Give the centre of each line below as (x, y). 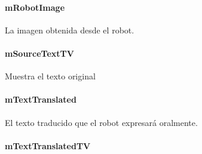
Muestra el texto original (50, 76)
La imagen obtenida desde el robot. (70, 30)
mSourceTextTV (39, 53)
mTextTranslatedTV (48, 145)
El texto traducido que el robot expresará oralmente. (101, 122)
